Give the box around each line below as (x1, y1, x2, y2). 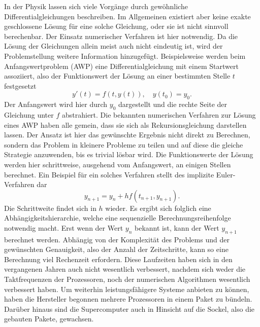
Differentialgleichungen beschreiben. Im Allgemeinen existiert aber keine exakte (4, 11, 251, 21)
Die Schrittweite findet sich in (4, 202, 96, 213)
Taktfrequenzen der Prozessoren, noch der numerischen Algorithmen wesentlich (4, 274, 250, 284)
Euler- (216, 169, 236, 179)
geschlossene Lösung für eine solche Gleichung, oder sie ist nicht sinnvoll (4, 21, 229, 31)
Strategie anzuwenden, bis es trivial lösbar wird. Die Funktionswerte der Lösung (4, 149, 253, 160)
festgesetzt (4, 80, 37, 91)
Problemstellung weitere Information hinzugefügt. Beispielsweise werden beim (4, 50, 246, 61)
